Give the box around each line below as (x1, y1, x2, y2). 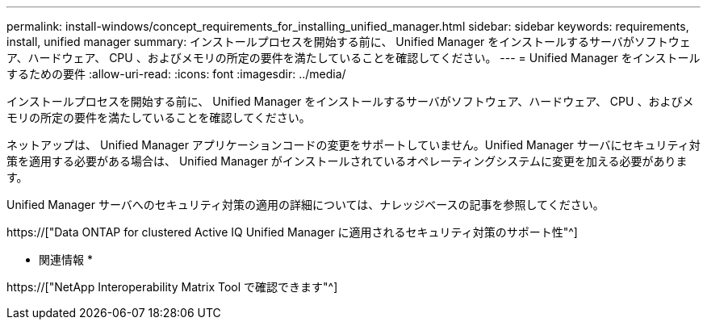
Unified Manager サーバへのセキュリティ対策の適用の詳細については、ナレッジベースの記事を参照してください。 (6, 198, 605, 211)
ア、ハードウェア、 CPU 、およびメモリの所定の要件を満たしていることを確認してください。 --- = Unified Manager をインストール (6, 51, 701, 65)
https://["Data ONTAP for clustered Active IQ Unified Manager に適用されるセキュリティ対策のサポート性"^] (6, 225, 578, 239)
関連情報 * (39, 253, 93, 266)
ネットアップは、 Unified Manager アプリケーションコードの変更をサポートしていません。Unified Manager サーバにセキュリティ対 (6, 138, 701, 152)
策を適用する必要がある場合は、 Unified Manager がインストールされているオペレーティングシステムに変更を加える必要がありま (6, 154, 688, 168)
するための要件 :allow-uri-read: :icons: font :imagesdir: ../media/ (6, 67, 346, 81)
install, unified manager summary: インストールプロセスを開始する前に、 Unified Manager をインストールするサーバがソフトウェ (6, 35, 691, 48)
